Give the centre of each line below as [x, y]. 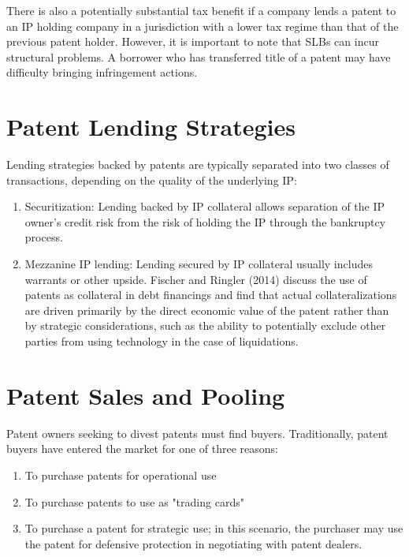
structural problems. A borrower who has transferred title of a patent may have [199, 56]
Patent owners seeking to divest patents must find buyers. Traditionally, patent [197, 433]
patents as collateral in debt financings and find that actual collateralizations [211, 295]
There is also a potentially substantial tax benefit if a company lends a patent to [201, 10]
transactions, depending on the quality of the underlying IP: [152, 179]
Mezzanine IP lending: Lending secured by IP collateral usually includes [199, 264]
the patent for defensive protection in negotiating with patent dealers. [193, 543]
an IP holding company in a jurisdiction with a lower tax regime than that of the [203, 26]
